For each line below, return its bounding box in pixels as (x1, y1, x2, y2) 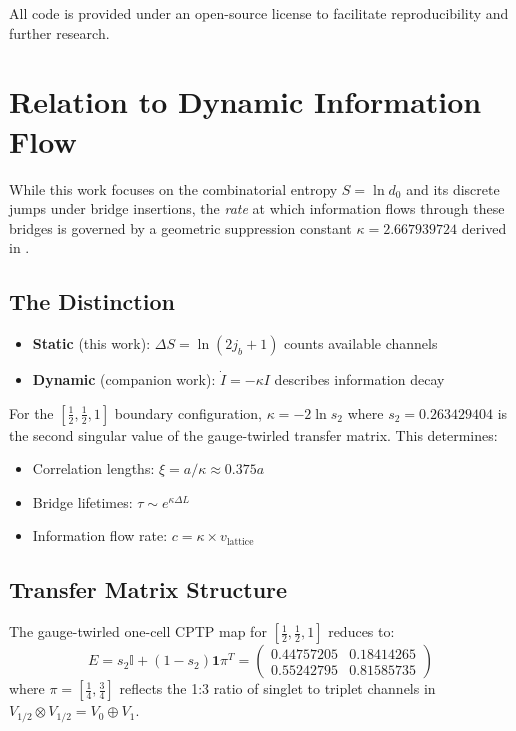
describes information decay (274, 369, 445, 390)
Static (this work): (32, 333, 151, 354)
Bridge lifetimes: (32, 491, 133, 512)
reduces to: (328, 621, 395, 642)
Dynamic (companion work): (32, 369, 216, 390)
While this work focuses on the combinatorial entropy (9, 178, 338, 199)
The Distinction (9, 286, 175, 317)
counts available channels (284, 333, 438, 354)
